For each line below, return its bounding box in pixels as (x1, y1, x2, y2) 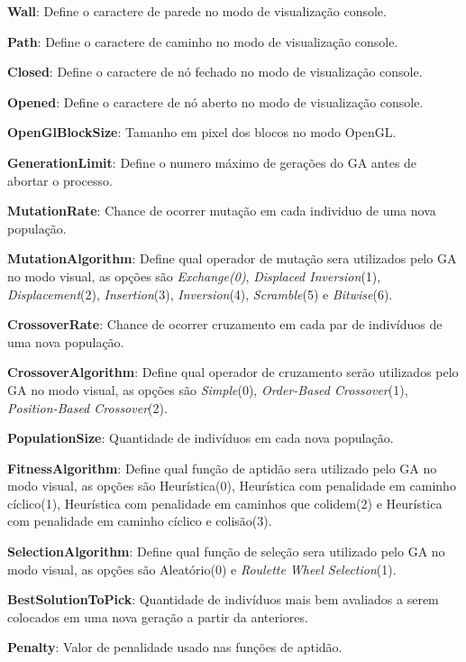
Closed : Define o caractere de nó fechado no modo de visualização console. (7, 62, 423, 81)
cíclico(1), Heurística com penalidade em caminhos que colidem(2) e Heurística (7, 493, 443, 512)
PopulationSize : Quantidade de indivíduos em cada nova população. (7, 428, 394, 447)
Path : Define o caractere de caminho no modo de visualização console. (7, 32, 398, 51)
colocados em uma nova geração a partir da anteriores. (7, 607, 308, 626)
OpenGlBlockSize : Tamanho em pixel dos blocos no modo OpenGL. (7, 123, 397, 142)
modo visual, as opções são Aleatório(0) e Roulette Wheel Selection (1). (7, 559, 397, 578)
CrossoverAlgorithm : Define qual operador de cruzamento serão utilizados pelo (7, 363, 459, 382)
